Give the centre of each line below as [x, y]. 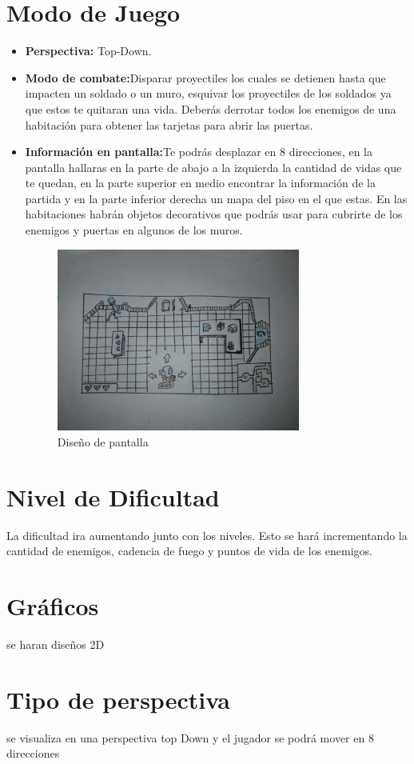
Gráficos [53, 606]
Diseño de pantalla [103, 442]
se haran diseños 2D [56, 644]
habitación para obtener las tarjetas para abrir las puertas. [169, 124]
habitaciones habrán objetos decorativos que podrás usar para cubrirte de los [214, 214]
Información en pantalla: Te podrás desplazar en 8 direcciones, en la [199, 152]
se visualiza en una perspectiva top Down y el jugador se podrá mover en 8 [190, 737]
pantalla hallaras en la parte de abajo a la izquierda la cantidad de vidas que [213, 167]
